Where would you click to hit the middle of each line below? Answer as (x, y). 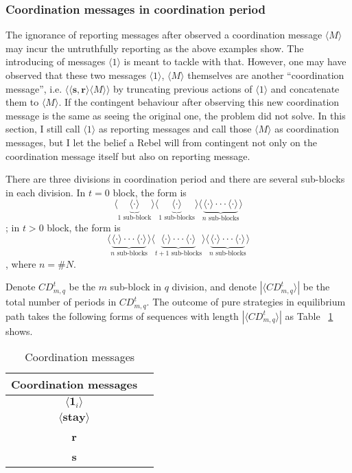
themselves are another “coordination (266, 75)
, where (21, 263)
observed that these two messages (76, 75)
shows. (19, 331)
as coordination (307, 129)
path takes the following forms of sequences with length (122, 315)
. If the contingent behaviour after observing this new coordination (199, 102)
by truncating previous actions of (183, 88)
